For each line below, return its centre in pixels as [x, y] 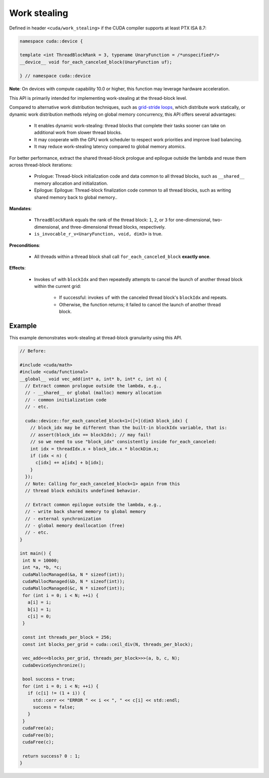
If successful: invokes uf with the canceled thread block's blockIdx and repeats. [143, 297]
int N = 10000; [41, 560]
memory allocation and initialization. [71, 183]
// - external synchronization [63, 519]
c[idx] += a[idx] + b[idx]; [70, 463]
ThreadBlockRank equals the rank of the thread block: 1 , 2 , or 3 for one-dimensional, [123, 220]
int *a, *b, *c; [42, 567]
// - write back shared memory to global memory [86, 512]
